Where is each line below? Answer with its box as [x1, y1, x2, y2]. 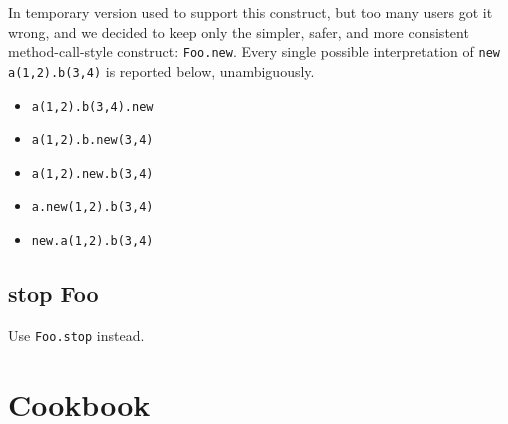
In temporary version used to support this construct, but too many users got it [8, 2, 493, 22]
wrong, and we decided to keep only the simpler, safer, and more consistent [8, 21, 469, 42]
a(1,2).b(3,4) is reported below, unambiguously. [8, 60, 315, 81]
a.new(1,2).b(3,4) [31, 200, 154, 215]
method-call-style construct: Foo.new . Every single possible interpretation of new [8, 41, 500, 62]
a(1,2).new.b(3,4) [31, 166, 154, 181]
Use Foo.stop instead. [8, 324, 145, 345]
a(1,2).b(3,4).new [31, 99, 154, 114]
